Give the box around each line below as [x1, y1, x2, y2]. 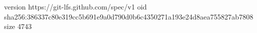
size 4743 [4, 21, 32, 31]
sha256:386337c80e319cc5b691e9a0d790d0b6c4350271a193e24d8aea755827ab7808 [4, 11, 253, 21]
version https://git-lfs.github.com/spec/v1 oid [4, 1, 147, 11]
